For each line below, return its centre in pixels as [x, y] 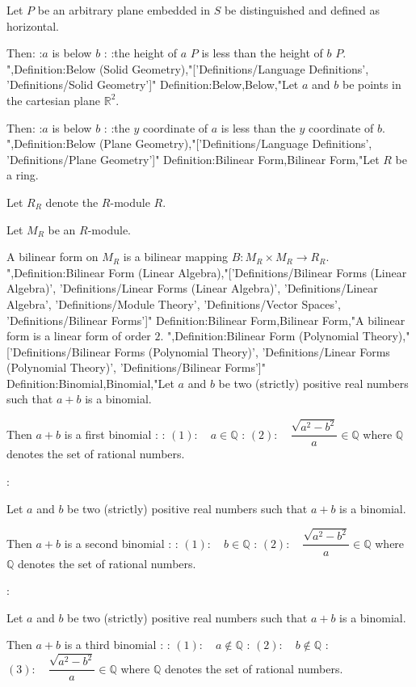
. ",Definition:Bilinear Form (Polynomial [260, 336]
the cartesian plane [54, 100]
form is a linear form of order [79, 336]
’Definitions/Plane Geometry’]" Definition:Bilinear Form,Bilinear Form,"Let [193, 159]
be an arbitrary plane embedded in [124, 10]
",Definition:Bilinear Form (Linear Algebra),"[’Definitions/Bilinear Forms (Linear [207, 272]
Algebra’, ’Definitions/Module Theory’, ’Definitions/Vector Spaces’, [174, 303]
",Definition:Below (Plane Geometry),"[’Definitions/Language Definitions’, [189, 143]
